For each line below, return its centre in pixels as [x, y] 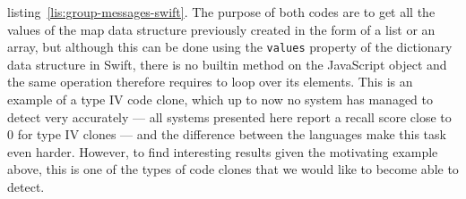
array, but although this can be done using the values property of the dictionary [230, 47]
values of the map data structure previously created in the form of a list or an [221, 29]
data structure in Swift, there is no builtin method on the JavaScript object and [227, 64]
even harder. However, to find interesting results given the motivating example [223, 151]
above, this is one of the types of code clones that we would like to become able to [233, 169]
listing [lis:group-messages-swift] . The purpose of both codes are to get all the [221, 12]
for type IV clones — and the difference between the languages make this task [232, 134]
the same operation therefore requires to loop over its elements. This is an [210, 82]
